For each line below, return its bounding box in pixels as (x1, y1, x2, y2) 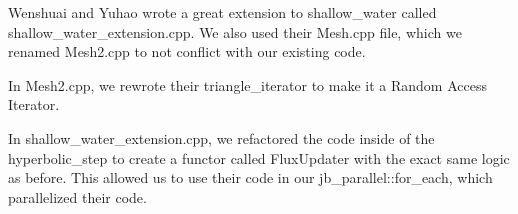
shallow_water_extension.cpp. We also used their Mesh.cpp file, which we (8, 21, 462, 42)
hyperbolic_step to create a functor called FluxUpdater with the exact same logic (8, 147, 510, 168)
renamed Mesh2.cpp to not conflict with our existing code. (8, 41, 366, 62)
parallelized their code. (8, 186, 147, 207)
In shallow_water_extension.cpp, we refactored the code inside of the (8, 127, 435, 148)
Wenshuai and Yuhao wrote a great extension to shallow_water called (8, 2, 437, 22)
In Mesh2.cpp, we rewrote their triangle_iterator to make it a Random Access (8, 74, 487, 95)
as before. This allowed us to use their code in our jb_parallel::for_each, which (8, 167, 493, 188)
